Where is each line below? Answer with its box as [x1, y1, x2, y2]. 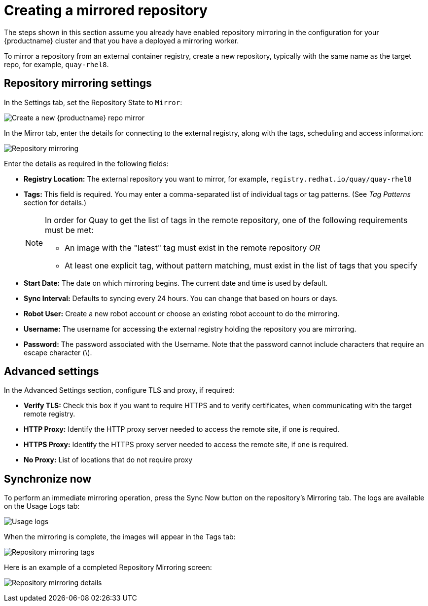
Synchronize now [4, 472, 92, 485]
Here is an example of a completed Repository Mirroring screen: [4, 563, 212, 572]
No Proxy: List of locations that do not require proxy [24, 455, 193, 464]
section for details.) [24, 198, 87, 207]
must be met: [45, 225, 94, 235]
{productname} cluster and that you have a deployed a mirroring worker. [4, 36, 239, 45]
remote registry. [24, 410, 75, 418]
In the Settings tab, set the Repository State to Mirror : [4, 98, 182, 107]
